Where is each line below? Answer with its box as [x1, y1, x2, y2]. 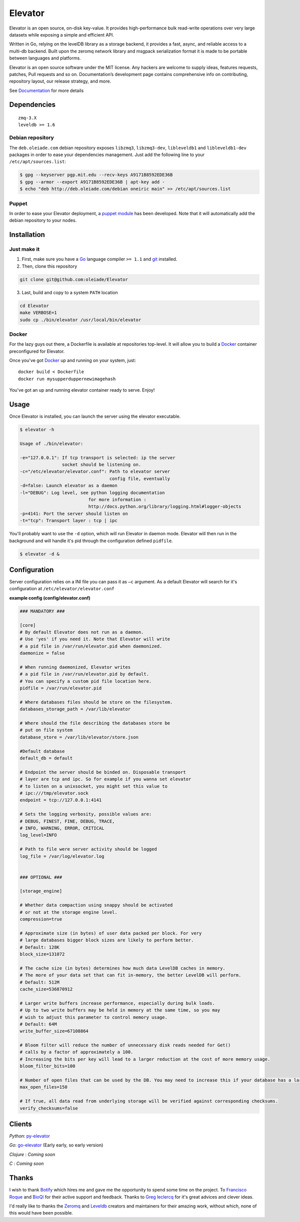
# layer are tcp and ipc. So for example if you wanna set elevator [19, 776, 191, 782]
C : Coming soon [9, 1160, 44, 1166]
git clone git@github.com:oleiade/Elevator [19, 277, 128, 282]
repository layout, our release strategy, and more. [9, 78, 111, 85]
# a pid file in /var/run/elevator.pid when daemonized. [19, 643, 162, 649]
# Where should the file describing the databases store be [19, 720, 170, 726]
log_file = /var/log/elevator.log [19, 853, 104, 859]
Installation [9, 231, 45, 239]
